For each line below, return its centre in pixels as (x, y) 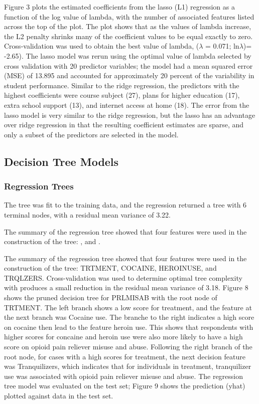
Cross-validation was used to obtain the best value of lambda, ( (102, 46)
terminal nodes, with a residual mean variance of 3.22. (87, 214)
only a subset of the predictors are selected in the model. (91, 134)
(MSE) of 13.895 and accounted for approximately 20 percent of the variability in (129, 75)
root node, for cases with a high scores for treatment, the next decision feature (125, 356)
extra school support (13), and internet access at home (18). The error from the (127, 105)
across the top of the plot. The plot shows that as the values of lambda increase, (128, 26)
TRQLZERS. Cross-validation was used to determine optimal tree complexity (123, 277)
